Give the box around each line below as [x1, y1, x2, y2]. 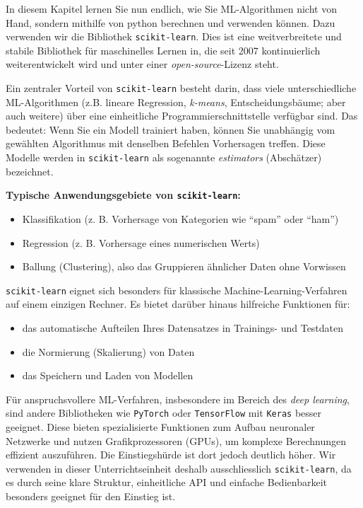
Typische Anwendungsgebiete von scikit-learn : [6, 187, 241, 202]
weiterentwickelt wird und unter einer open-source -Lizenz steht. [6, 57, 279, 71]
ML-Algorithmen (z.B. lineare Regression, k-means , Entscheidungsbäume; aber [6, 94, 346, 109]
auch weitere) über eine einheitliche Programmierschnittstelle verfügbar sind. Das [6, 108, 358, 123]
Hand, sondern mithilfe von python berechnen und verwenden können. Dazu [6, 15, 335, 30]
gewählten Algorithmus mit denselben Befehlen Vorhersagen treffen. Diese [6, 136, 326, 151]
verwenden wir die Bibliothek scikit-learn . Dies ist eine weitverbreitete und [6, 29, 342, 44]
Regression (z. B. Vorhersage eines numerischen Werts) [22, 235, 260, 250]
